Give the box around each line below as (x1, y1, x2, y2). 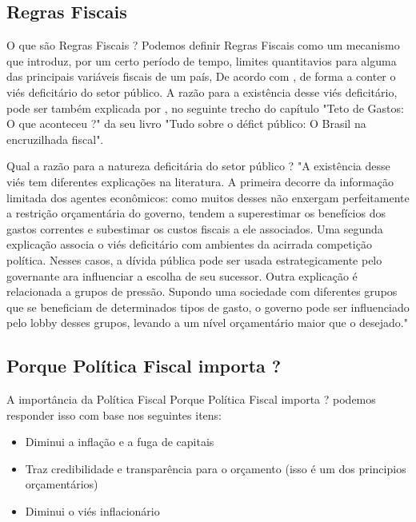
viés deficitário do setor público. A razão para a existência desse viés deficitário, (6, 83, 398, 100)
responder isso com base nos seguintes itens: (6, 406, 222, 423)
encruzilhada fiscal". (6, 130, 104, 147)
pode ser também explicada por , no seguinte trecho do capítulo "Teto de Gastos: (6, 99, 404, 116)
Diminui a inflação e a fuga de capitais (25, 433, 214, 450)
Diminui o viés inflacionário (25, 503, 160, 520)
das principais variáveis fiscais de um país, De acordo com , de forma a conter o (6, 68, 396, 85)
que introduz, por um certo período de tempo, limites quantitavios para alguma (6, 52, 397, 69)
